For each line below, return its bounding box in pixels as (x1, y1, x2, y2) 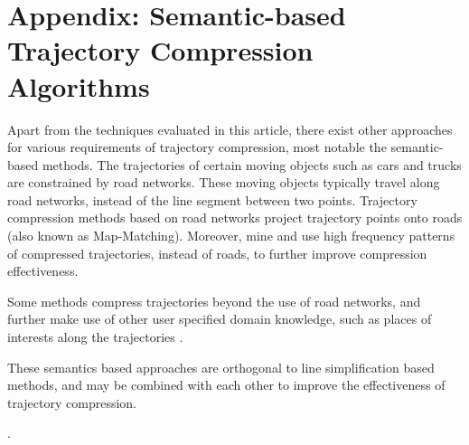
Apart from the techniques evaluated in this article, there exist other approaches (7, 119, 453, 138)
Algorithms (7, 67, 150, 104)
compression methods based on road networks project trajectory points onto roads (7, 208, 463, 227)
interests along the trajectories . (7, 327, 183, 346)
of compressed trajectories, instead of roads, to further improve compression (7, 243, 427, 262)
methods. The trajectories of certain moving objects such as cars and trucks (42, 155, 462, 174)
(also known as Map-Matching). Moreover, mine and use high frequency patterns (7, 226, 455, 245)
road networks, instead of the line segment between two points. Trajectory (7, 190, 417, 209)
